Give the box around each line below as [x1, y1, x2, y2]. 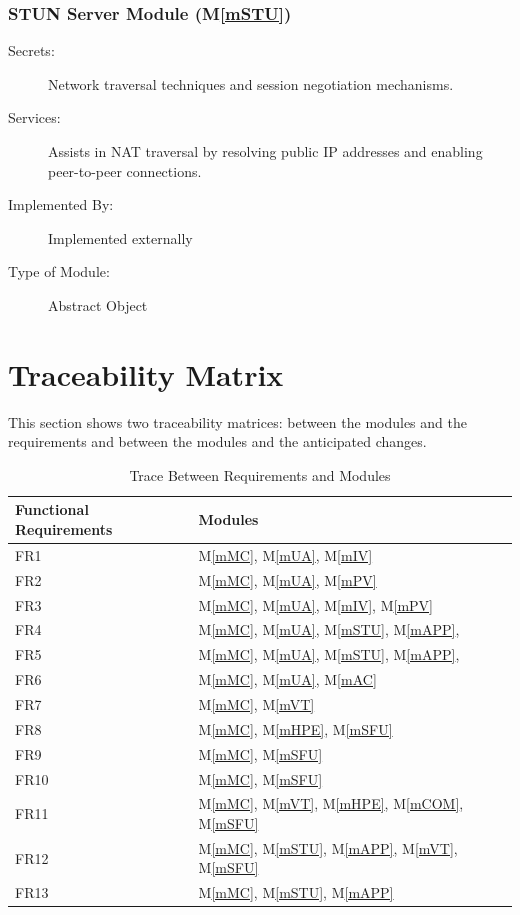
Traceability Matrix [8, 353, 284, 394]
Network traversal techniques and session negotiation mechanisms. [48, 73, 454, 94]
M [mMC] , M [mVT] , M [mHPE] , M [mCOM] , [198, 793, 464, 814]
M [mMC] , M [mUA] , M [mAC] [198, 669, 377, 690]
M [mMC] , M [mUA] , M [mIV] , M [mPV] [198, 594, 433, 615]
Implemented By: [8, 194, 114, 215]
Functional [15, 499, 89, 520]
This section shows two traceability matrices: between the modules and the [8, 411, 467, 432]
